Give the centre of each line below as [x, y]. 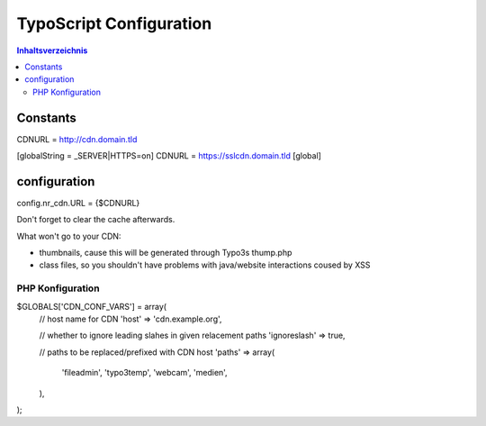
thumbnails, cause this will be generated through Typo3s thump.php [166, 253]
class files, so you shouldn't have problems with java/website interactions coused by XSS [205, 265]
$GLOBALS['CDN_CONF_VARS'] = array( [91, 306]
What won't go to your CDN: [69, 236]
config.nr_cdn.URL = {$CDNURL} [78, 203]
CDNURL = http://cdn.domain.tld [77, 139]
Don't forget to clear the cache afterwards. [96, 220]
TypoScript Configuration [114, 23]
